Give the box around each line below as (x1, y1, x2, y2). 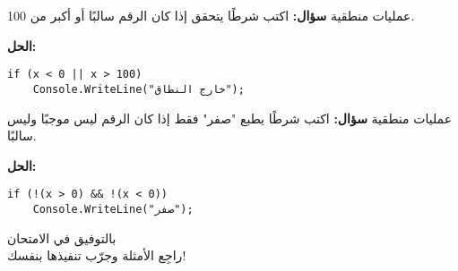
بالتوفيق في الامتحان (7, 228, 117, 247)
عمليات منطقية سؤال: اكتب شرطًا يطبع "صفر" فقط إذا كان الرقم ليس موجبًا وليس (7, 108, 452, 127)
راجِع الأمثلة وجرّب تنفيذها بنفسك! (7, 246, 186, 265)
